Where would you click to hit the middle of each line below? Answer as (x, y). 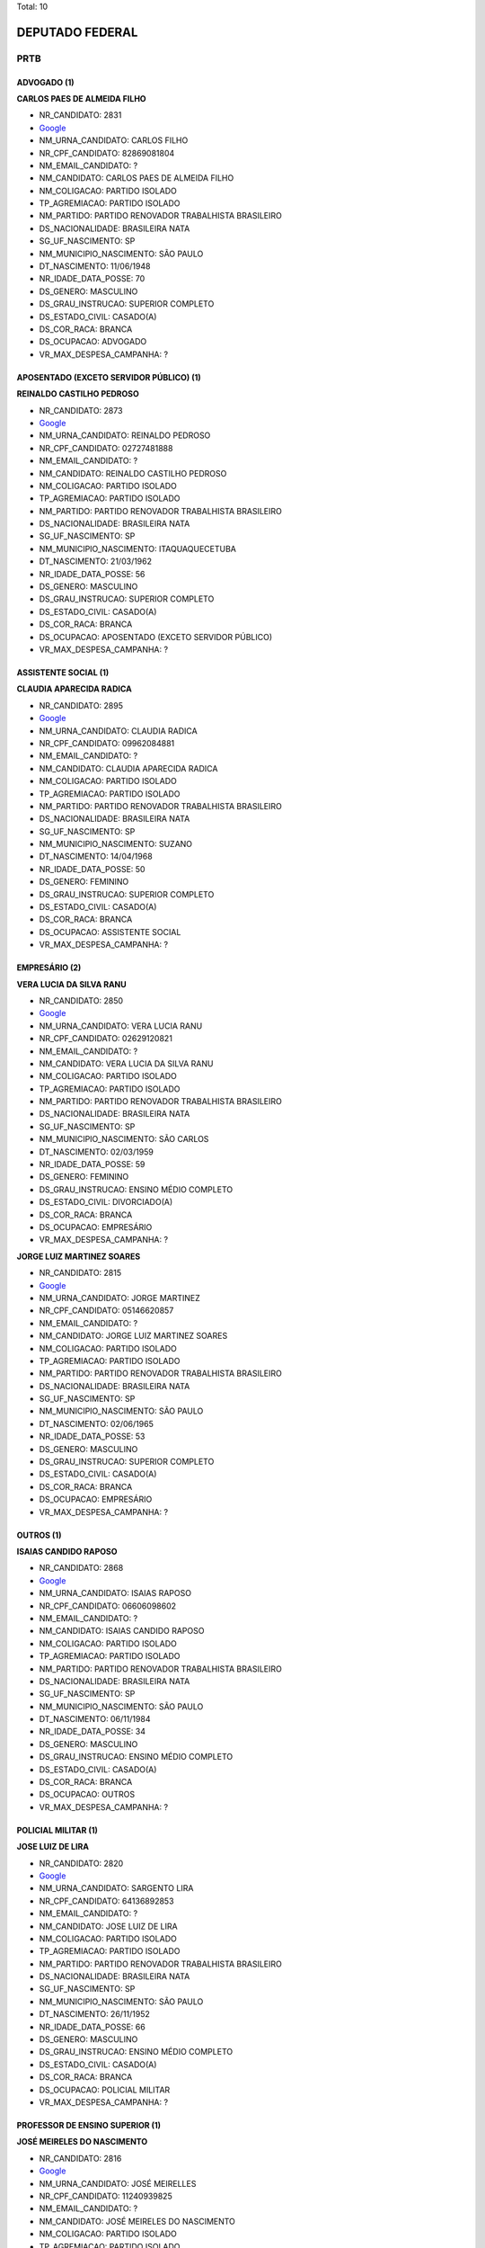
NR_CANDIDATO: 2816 (80, 2158)
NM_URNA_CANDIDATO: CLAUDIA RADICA (118, 731)
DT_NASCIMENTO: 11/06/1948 (95, 266)
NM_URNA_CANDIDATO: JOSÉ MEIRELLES (118, 2183)
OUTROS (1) (39, 1535)
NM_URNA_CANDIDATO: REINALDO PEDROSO (125, 435)
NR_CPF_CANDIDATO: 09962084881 (107, 743)
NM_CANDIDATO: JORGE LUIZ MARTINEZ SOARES (133, 1336)
